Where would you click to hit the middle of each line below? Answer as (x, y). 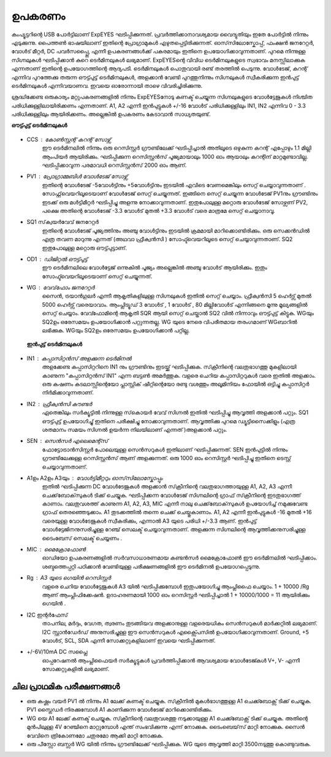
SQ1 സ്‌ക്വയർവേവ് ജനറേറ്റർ (63, 222)
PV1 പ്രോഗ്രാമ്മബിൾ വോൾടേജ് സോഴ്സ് (77, 176)
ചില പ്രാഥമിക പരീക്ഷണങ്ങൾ (66, 686)
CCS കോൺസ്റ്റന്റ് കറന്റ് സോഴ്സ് (69, 139)
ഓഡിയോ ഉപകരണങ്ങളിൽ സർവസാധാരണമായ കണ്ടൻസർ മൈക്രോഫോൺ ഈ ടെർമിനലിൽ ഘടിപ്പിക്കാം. (180, 558)
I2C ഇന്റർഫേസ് (47, 615)
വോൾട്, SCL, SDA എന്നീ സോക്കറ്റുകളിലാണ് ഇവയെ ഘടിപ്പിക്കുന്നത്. (129, 640)
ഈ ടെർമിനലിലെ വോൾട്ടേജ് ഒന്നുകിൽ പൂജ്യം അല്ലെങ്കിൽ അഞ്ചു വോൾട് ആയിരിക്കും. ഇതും (154, 267)
